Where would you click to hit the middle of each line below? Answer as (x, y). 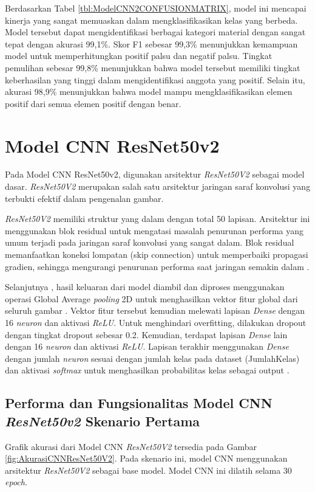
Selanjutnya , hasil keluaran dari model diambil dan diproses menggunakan (145, 287)
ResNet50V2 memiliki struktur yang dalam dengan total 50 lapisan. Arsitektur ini (157, 219)
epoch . (16, 482)
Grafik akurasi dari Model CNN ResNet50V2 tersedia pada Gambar (131, 446)
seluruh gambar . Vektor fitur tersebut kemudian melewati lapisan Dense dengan (155, 310)
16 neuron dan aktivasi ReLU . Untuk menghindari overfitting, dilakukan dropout (156, 322)
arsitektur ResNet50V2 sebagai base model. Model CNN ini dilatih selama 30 (148, 470)
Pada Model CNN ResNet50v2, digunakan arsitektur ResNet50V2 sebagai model (155, 174)
